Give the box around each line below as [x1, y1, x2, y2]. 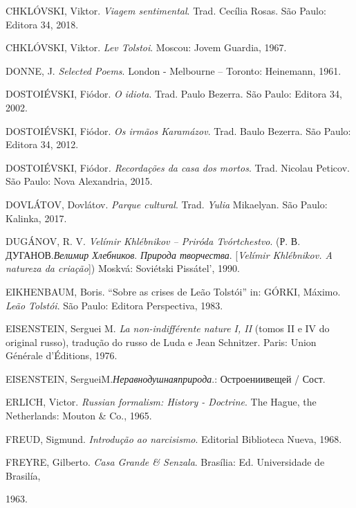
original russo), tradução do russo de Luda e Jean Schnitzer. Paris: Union [6, 334, 317, 349]
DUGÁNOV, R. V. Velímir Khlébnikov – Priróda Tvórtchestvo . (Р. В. [6, 234, 301, 248]
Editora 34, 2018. [6, 17, 79, 31]
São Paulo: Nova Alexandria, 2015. [6, 174, 153, 188]
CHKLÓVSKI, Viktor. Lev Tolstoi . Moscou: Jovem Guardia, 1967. [6, 40, 287, 55]
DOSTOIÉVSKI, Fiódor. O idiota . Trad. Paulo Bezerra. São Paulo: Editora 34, [6, 87, 342, 101]
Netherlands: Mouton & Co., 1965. [6, 408, 152, 423]
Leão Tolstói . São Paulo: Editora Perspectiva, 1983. [6, 298, 223, 312]
